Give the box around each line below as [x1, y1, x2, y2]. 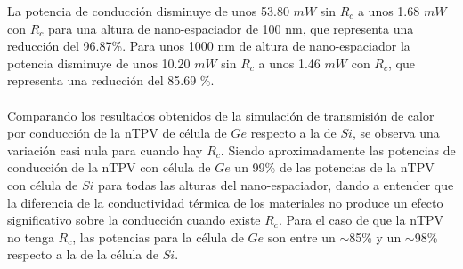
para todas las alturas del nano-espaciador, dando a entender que [98, 175, 454, 194]
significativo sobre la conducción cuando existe [7, 210, 261, 229]
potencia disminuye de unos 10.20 [7, 53, 191, 72]
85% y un [349, 227, 402, 246]
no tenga [7, 227, 54, 246]
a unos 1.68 [357, 2, 420, 20]
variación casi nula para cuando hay [7, 140, 203, 159]
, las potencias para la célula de [72, 227, 244, 246]
